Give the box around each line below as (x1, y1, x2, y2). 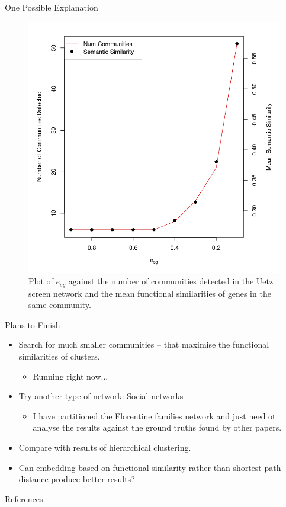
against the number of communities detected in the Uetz (68, 275, 274, 287)
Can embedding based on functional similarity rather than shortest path (18, 461, 281, 473)
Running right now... (33, 370, 108, 382)
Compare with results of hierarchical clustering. (18, 441, 191, 453)
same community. (28, 299, 91, 311)
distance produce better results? (18, 473, 135, 485)
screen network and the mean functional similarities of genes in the (28, 287, 271, 299)
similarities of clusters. (18, 350, 100, 362)
